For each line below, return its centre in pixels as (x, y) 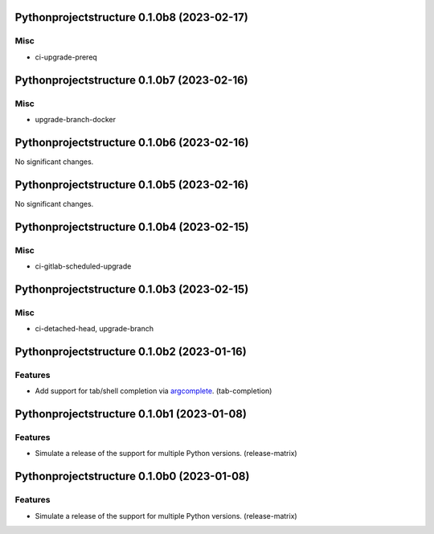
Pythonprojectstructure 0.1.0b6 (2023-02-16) (132, 142)
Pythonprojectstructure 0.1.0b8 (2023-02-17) (131, 17)
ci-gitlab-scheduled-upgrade (83, 266)
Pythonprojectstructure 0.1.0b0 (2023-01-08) (132, 476)
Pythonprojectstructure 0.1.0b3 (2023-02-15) (132, 289)
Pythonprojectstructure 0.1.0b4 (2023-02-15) (132, 226)
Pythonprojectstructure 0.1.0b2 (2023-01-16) (131, 351)
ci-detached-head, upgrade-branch (94, 329)
